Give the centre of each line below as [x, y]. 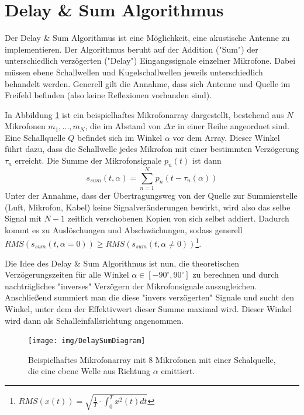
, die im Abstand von [123, 126]
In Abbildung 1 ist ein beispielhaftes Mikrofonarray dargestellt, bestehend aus [144, 114]
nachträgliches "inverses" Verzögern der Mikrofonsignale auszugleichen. [131, 286]
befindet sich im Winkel [120, 137]
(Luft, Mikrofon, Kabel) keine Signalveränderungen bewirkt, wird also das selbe [148, 207]
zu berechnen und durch [236, 274]
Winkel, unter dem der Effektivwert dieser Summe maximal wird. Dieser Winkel [148, 308]
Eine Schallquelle [35, 137]
